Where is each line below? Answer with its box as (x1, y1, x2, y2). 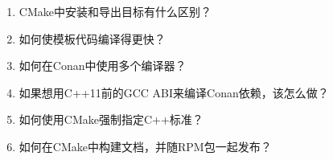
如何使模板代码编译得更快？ (18, 30, 166, 47)
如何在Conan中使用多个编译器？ (18, 57, 187, 74)
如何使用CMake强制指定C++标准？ (18, 111, 203, 128)
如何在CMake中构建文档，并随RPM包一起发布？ (18, 137, 272, 154)
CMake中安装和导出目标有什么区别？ (18, 3, 212, 19)
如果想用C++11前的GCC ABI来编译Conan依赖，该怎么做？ (18, 84, 329, 101)
